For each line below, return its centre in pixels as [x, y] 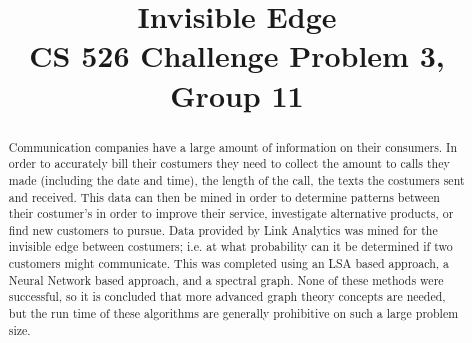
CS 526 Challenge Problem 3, [237, 55]
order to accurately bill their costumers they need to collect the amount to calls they [229, 163]
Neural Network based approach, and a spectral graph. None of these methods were [226, 279]
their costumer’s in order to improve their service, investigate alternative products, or [231, 213]
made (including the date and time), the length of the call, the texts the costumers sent [236, 179]
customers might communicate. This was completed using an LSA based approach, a [228, 263]
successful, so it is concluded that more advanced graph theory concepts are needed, [227, 296]
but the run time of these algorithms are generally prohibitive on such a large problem [233, 313]
